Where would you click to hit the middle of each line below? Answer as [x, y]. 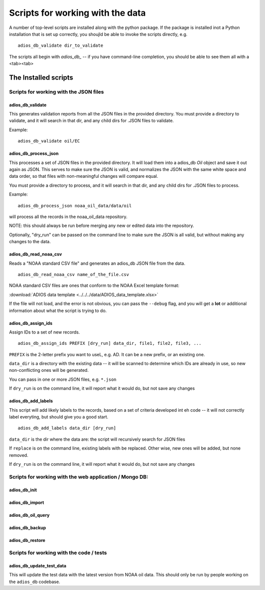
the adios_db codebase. [35, 582]
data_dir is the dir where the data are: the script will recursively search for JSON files [97, 439]
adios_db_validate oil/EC [49, 141]
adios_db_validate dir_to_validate [61, 46]
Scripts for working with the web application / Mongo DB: [79, 477]
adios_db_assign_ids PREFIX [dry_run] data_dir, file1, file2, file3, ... [110, 343]
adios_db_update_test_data [38, 566]
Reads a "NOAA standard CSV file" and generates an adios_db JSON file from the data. [97, 263]
